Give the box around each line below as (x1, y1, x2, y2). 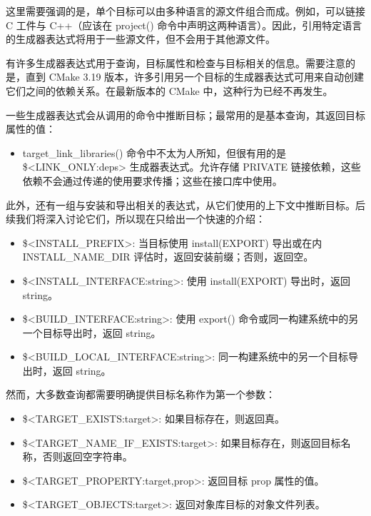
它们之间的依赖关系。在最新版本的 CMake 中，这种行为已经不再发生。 (6, 83, 333, 98)
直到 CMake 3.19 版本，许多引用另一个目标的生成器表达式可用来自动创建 (25, 69, 365, 84)
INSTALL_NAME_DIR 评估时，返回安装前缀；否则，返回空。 (22, 249, 314, 264)
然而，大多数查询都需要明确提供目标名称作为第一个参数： (6, 387, 275, 402)
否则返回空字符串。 (42, 449, 133, 464)
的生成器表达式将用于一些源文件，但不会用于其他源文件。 (6, 31, 275, 46)
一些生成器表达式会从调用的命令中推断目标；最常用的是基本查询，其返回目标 (6, 107, 365, 122)
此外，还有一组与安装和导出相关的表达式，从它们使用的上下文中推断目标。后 (6, 197, 365, 212)
